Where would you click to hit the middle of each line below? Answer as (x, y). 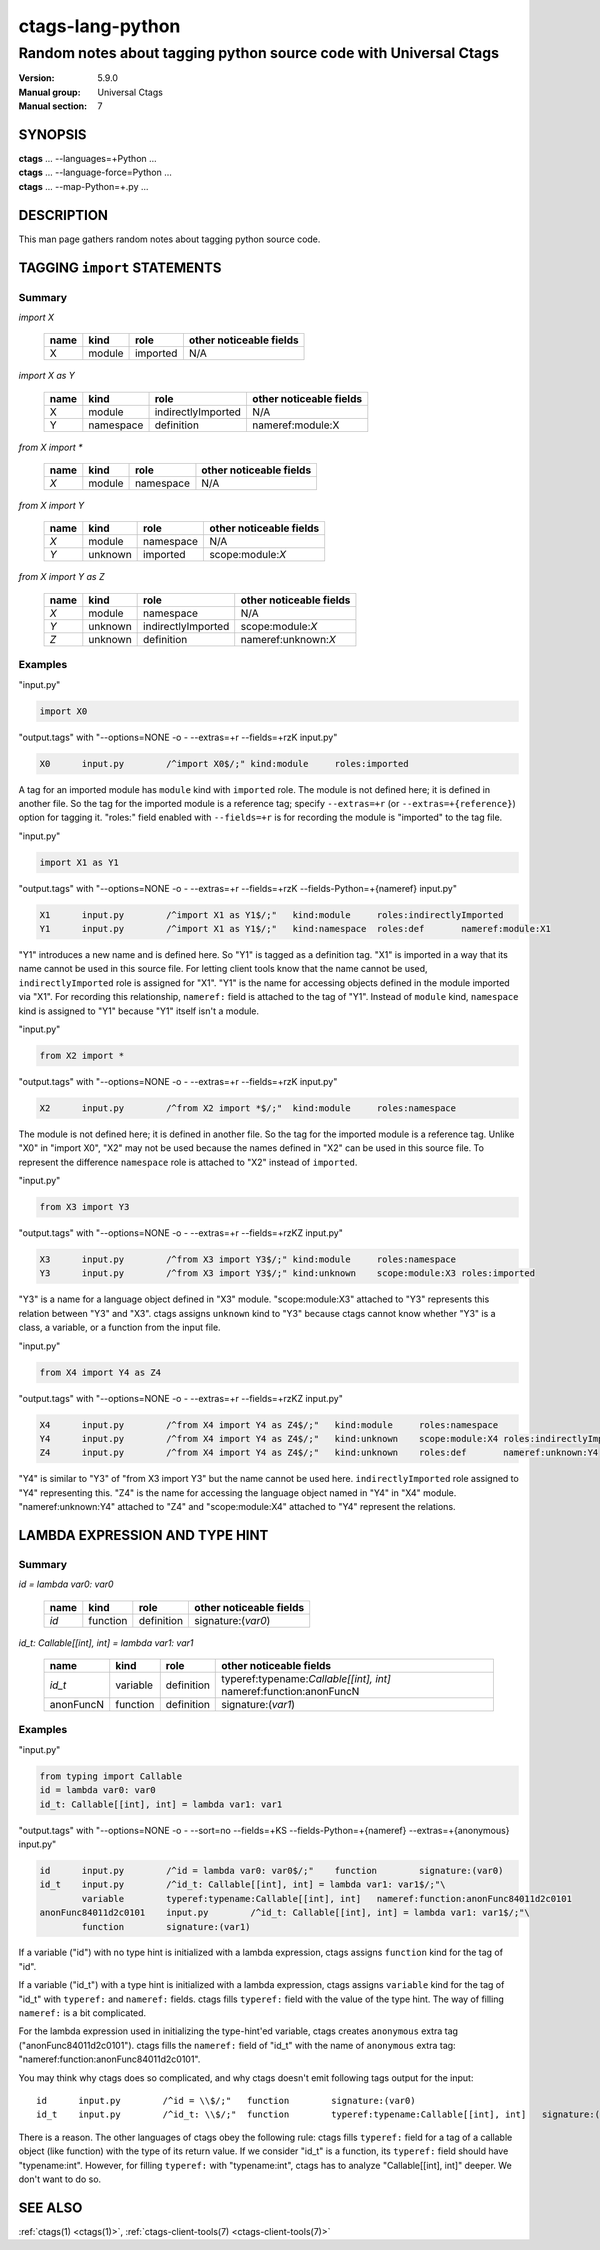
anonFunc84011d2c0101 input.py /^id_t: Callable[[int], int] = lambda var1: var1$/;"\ (284, 1913)
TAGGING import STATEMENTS (120, 267)
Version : (36, 78)
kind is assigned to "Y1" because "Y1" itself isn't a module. (139, 1011)
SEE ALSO (50, 2207)
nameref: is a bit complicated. (82, 2013)
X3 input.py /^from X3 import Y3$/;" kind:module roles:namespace (248, 1259)
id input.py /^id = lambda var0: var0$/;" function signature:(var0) (271, 1870)
